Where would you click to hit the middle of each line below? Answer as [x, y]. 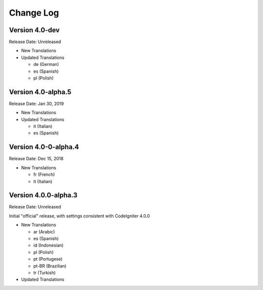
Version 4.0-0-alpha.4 [44, 147]
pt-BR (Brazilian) [50, 266]
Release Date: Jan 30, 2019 [37, 104]
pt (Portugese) [48, 259]
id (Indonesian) [48, 245]
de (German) [46, 64]
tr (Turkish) [45, 272]
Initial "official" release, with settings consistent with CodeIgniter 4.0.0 [80, 216]
